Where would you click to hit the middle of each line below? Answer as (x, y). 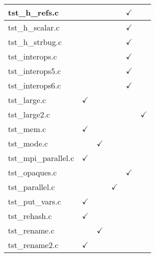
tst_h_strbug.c (35, 42)
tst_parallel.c (31, 187)
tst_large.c (27, 100)
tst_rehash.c (30, 216)
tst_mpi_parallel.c (41, 158)
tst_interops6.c (35, 85)
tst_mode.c (28, 143)
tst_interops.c (33, 56)
